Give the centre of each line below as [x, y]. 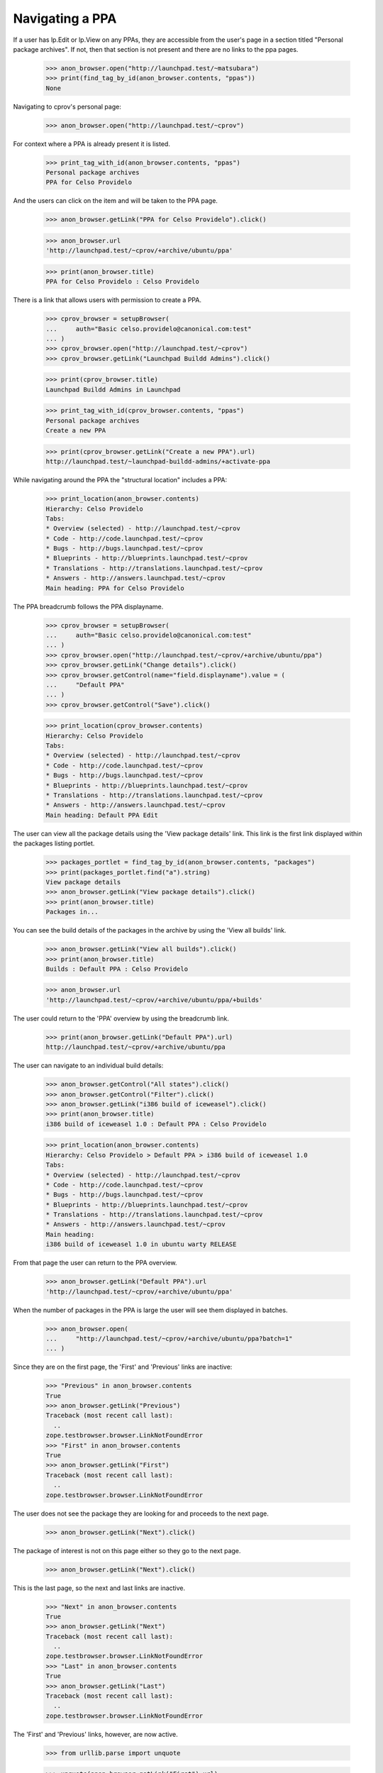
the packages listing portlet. [54, 843]
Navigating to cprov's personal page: [67, 106]
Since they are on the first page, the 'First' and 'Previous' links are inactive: [123, 1367]
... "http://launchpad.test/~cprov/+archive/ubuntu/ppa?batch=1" [169, 1338]
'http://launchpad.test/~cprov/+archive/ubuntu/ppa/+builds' [154, 1000]
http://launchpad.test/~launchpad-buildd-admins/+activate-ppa [158, 462]
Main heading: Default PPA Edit [102, 815]
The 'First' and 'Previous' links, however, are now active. [95, 1734]
